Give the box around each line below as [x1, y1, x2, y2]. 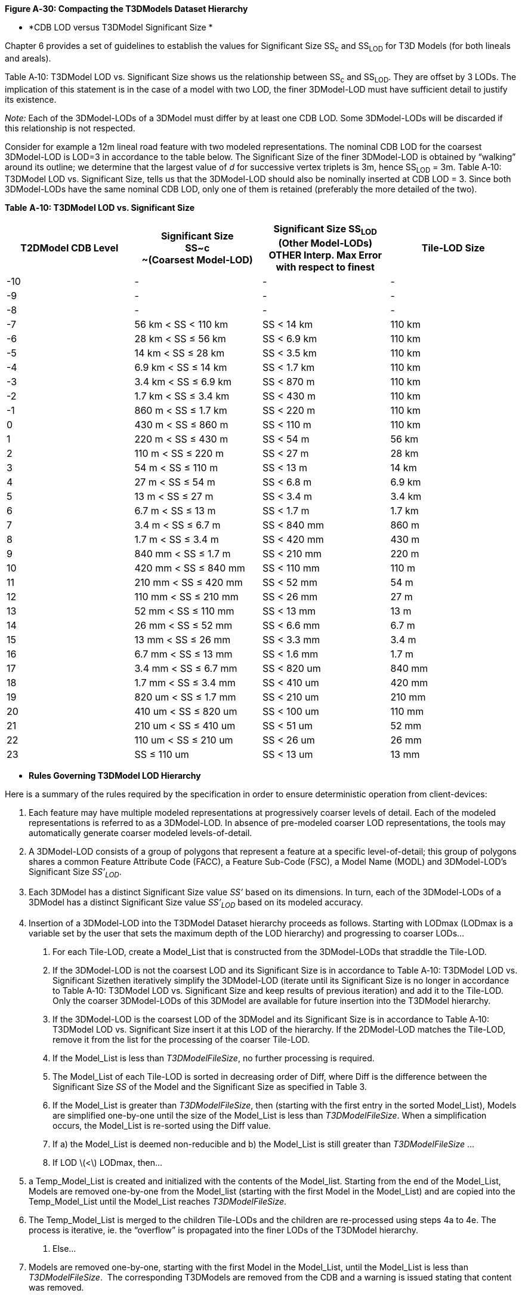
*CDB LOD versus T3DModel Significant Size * [29, 22, 213, 32]
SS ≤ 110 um [134, 748, 189, 760]
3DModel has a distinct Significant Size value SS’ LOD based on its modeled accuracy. [29, 897, 363, 910]
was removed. [29, 1282, 84, 1293]
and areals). [5, 53, 51, 63]
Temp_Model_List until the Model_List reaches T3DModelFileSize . [29, 1196, 287, 1207]
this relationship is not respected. [5, 122, 135, 133]
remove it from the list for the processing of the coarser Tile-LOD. [52, 1034, 310, 1045]
